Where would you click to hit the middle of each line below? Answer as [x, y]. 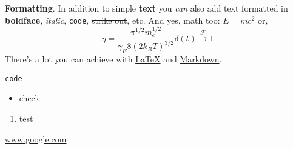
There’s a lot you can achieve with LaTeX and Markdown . [113, 59]
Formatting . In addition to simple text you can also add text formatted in [146, 8]
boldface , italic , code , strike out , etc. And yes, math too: [113, 20]
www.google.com [36, 138]
